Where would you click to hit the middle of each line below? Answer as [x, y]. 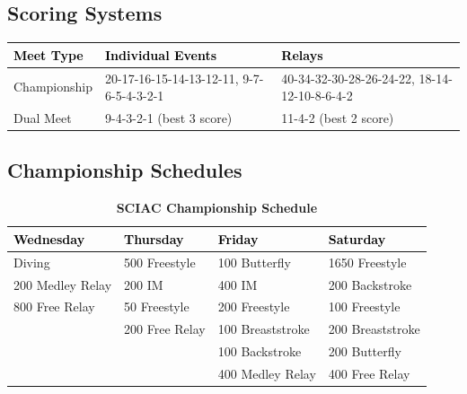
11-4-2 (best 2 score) [338, 117]
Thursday [154, 238]
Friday [238, 238]
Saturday [357, 238]
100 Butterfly [254, 262]
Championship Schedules [125, 170]
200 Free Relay [165, 329]
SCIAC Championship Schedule [217, 208]
